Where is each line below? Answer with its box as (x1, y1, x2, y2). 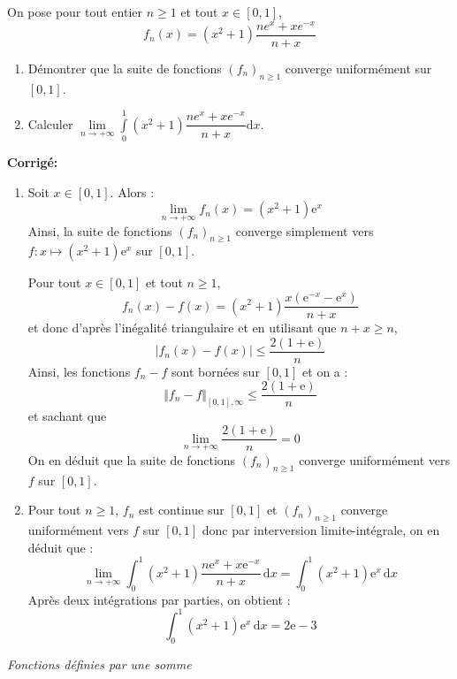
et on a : (302, 362, 348, 380)
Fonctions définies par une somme (7, 654, 192, 673)
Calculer (27, 114, 73, 133)
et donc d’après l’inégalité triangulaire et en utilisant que (27, 318, 337, 337)
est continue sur (139, 500, 225, 519)
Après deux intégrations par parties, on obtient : (27, 590, 291, 608)
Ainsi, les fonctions (27, 362, 131, 380)
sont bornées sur (171, 362, 260, 380)
